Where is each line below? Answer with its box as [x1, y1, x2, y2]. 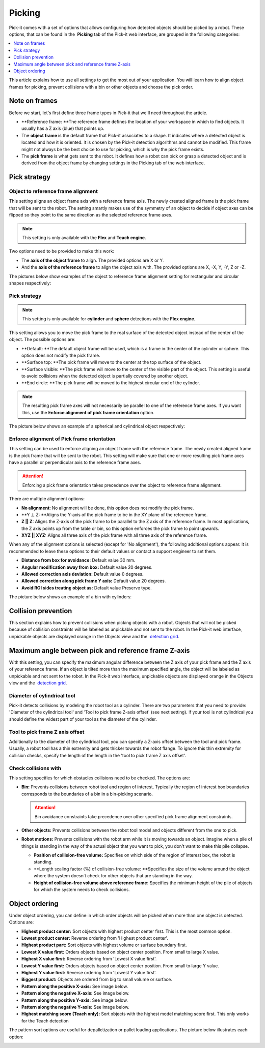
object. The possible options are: [9, 337, 76, 342]
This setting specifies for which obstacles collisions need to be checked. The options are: [9, 775, 190, 781]
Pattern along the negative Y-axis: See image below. [21, 1004, 130, 1010]
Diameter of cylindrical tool [9, 692, 76, 699]
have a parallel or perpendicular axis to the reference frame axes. [9, 459, 142, 465]
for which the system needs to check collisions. [33, 887, 130, 893]
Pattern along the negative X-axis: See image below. [21, 990, 130, 996]
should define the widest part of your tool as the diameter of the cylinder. [9, 716, 157, 722]
